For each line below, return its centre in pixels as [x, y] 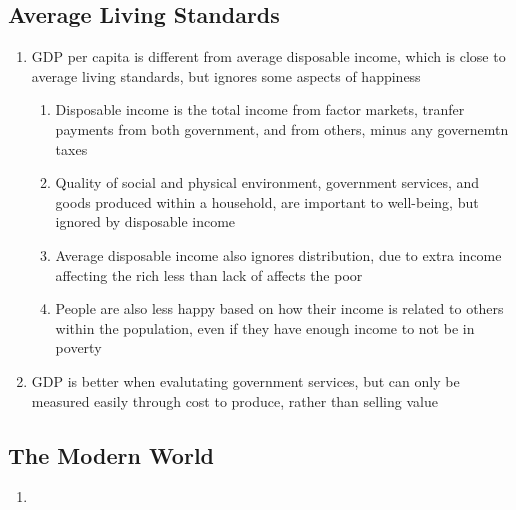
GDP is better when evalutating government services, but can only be [245, 380]
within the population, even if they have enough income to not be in [265, 327]
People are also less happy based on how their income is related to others [279, 308]
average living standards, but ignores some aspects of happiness [226, 75]
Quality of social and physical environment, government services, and [267, 182]
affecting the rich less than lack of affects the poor [209, 274]
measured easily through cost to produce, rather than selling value [234, 400]
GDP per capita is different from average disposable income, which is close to [268, 56]
